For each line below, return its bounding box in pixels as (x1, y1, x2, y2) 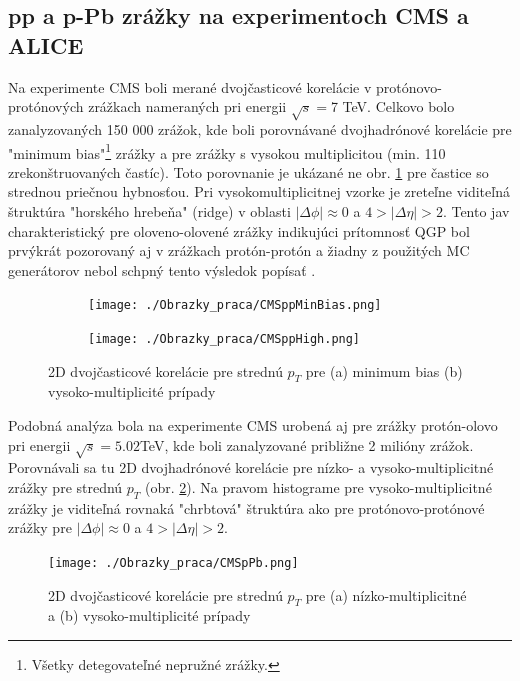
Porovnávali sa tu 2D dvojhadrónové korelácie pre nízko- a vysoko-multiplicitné (8, 457, 494, 478)
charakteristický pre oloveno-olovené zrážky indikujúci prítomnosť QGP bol (8, 220, 470, 241)
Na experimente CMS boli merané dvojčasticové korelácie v (8, 76, 372, 97)
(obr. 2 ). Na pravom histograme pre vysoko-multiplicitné (145, 477, 492, 498)
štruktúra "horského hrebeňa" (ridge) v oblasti (8, 200, 291, 221)
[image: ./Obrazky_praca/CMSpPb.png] (48, 556, 299, 570)
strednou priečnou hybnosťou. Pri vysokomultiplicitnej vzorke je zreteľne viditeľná (8, 181, 510, 202)
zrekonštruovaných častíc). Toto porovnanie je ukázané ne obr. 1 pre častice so (8, 161, 489, 182)
